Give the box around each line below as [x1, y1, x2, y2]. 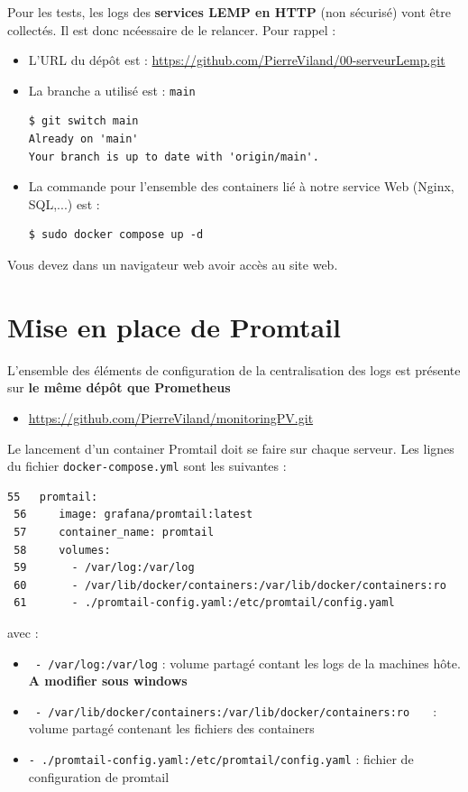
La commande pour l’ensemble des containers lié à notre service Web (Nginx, [28, 177, 454, 196]
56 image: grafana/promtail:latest [14, 508, 253, 521]
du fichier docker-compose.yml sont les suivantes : [7, 456, 287, 475]
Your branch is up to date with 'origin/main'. [28, 150, 319, 163]
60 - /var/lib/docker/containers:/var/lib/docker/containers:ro [14, 578, 446, 592]
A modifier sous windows [28, 671, 188, 690]
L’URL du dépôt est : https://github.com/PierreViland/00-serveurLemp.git [28, 51, 445, 69]
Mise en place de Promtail [7, 308, 342, 345]
